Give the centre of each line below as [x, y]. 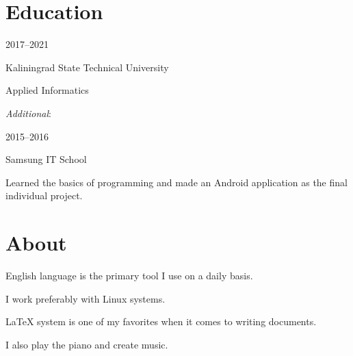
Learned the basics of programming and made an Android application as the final [176, 182]
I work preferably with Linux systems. [86, 298]
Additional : [28, 113]
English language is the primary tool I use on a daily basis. [129, 275]
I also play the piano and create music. [87, 344]
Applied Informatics [47, 90]
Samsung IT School [46, 159]
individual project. [44, 195]
